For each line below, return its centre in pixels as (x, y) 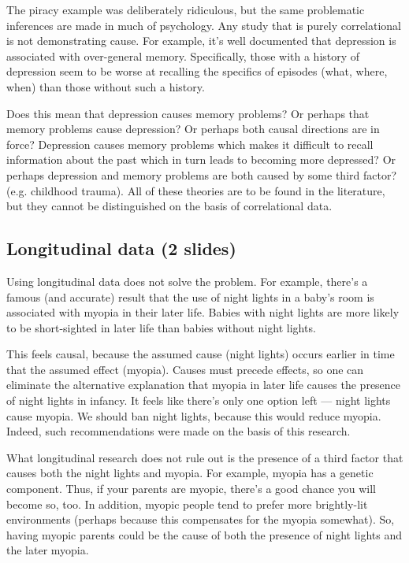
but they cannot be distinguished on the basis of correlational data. (169, 206)
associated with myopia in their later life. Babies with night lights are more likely (203, 312)
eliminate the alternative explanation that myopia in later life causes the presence (204, 385)
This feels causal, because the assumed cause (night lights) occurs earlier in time (201, 354)
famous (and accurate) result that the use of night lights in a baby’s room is (190, 296)
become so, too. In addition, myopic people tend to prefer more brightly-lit (187, 504)
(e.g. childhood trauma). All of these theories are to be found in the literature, (196, 190)
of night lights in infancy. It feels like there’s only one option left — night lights (199, 400)
